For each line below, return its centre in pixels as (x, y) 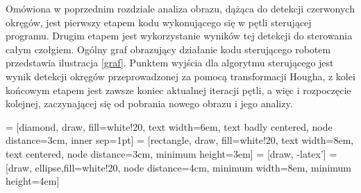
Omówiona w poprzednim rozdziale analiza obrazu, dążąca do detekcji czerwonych (180, 8)
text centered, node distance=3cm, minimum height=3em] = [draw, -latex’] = (171, 153)
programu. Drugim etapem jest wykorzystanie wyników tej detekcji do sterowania (179, 36)
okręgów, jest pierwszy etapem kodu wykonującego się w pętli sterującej (159, 22)
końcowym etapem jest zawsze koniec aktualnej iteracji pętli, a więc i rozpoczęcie (178, 90)
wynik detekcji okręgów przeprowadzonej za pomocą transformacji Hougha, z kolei (180, 76)
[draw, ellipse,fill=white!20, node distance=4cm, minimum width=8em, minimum (178, 167)
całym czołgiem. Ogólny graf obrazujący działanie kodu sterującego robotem (168, 49)
